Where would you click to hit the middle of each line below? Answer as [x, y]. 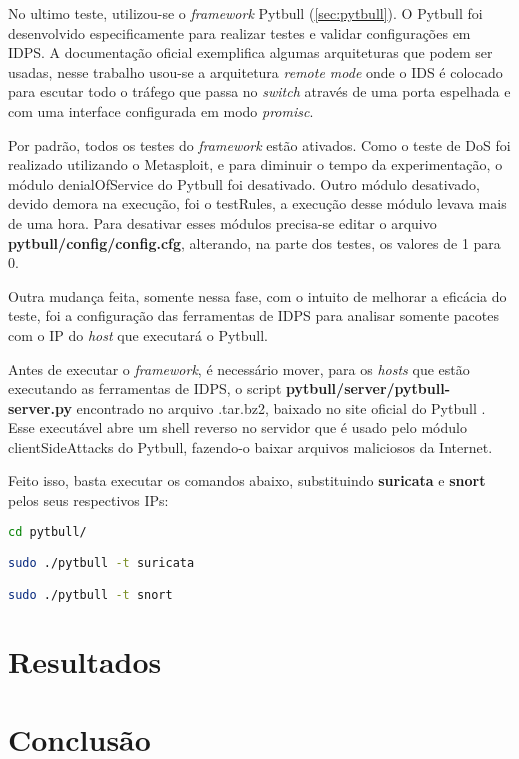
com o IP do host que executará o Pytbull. [138, 334]
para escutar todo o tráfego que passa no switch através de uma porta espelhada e [259, 91]
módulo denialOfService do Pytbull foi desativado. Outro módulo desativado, [244, 183]
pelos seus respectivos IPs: [88, 500]
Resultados [85, 660]
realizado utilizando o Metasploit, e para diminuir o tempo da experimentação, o [255, 164]
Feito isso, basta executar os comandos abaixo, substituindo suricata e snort [247, 480]
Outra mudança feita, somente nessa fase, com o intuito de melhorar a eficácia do [257, 295]
